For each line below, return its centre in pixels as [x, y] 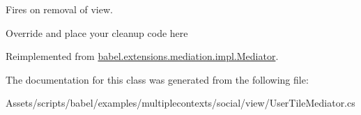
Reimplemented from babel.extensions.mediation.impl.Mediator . [142, 56]
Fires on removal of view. [59, 9]
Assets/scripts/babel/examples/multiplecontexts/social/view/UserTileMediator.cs [180, 103]
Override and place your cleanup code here [97, 32]
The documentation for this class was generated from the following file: [157, 79]
